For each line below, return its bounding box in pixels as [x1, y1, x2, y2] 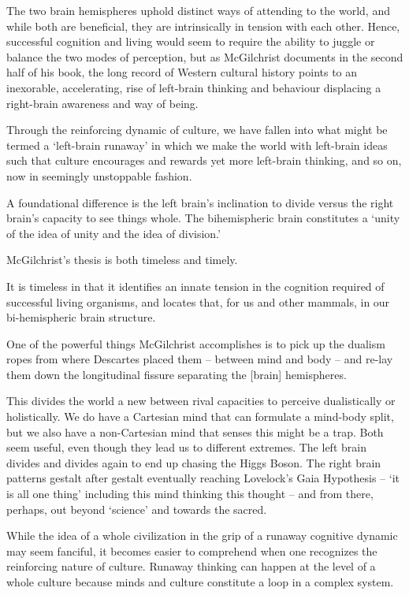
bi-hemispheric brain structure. [6, 309, 156, 325]
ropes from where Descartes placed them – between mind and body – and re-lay [6, 351, 393, 367]
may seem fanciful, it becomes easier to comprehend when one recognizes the [6, 542, 377, 559]
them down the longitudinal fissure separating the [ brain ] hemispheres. [6, 366, 347, 382]
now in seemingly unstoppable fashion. [6, 167, 192, 184]
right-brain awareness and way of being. [6, 95, 199, 111]
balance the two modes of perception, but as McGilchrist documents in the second [6, 48, 403, 65]
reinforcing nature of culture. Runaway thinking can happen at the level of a [6, 558, 376, 575]
